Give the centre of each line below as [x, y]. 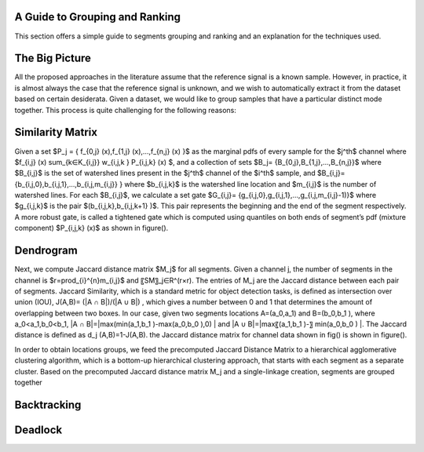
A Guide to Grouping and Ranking [97, 17]
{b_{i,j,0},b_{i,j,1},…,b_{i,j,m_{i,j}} [66, 184]
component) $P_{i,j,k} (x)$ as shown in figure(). [91, 228]
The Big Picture [53, 58]
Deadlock [38, 430]
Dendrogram [46, 251]
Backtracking [48, 405]
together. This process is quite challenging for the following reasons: [126, 110]
